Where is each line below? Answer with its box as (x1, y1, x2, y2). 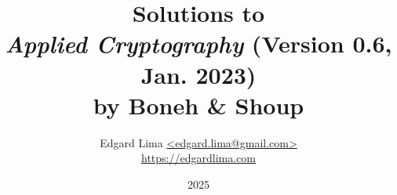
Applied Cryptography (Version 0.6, (5, 27, 392, 60)
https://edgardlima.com (141, 150, 256, 166)
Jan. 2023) (140, 58, 257, 90)
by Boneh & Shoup (93, 88, 304, 121)
